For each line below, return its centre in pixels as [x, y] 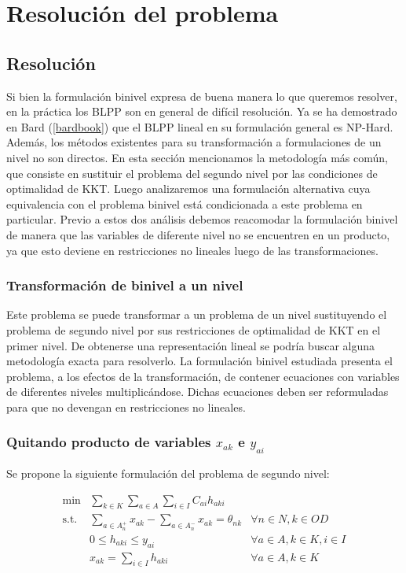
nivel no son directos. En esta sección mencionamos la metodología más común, [197, 157]
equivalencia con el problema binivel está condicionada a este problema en [185, 203]
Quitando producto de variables [109, 442]
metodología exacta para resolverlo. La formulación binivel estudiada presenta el [199, 361]
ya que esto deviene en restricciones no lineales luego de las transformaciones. [192, 250]
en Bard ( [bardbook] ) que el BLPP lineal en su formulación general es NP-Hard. [200, 126]
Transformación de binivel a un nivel [125, 285]
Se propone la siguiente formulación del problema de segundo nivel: [168, 473]
